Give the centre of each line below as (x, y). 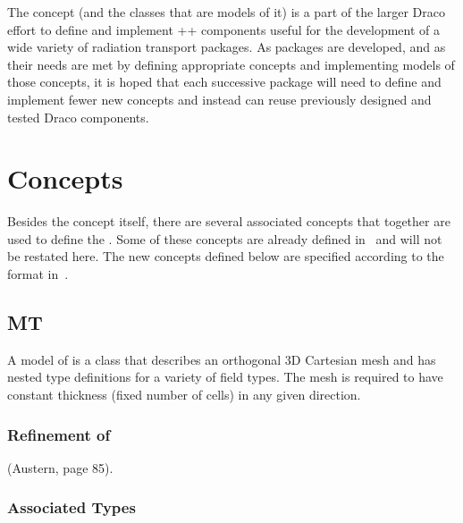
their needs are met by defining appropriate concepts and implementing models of (231, 64)
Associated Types (72, 507)
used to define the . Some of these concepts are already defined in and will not (225, 238)
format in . (38, 274)
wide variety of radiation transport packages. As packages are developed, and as (227, 47)
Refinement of (59, 434)
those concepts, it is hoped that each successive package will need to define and (224, 82)
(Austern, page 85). (60, 467)
